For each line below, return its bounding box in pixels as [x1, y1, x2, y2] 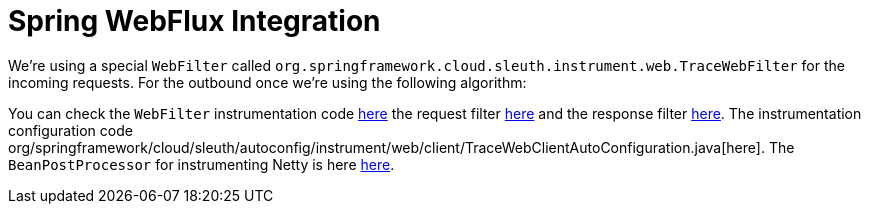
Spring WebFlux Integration [8, 4, 381, 38]
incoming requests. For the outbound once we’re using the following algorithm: [8, 73, 527, 91]
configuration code [8, 121, 133, 139]
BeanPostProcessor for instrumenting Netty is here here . [8, 155, 395, 173]
